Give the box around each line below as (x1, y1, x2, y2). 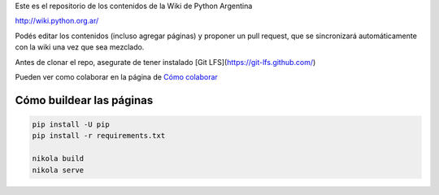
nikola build (32, 154, 85, 163)
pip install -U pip (32, 119, 110, 129)
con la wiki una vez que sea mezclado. (15, 42, 145, 52)
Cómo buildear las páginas (15, 93, 154, 107)
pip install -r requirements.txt (32, 131, 166, 141)
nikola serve (32, 165, 85, 175)
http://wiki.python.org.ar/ (15, 16, 99, 26)
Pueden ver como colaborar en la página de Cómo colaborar (15, 71, 219, 81)
